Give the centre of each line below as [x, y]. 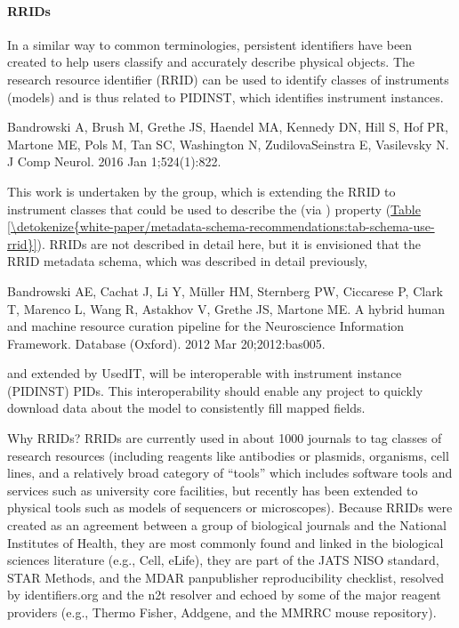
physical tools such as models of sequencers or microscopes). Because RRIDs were [230, 507]
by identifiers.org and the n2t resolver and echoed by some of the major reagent [224, 595]
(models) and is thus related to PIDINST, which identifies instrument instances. [225, 97]
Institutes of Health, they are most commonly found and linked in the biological [225, 542]
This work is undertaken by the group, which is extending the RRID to [201, 191]
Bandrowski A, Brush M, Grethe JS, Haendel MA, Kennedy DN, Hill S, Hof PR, [228, 127]
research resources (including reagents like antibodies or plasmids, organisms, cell [228, 455]
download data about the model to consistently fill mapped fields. [186, 408]
